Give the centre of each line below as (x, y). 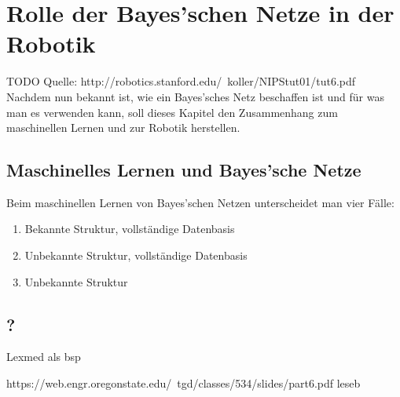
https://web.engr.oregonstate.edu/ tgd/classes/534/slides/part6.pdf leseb (183, 383)
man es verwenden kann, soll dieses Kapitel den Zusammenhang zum (172, 112)
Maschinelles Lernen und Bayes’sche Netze (184, 170)
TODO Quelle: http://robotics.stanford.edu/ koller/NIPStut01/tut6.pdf (181, 81)
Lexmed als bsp (44, 357)
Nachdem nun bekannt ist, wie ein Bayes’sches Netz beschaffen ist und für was (195, 96)
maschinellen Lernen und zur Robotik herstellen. (123, 127)
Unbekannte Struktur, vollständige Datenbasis (136, 255)
